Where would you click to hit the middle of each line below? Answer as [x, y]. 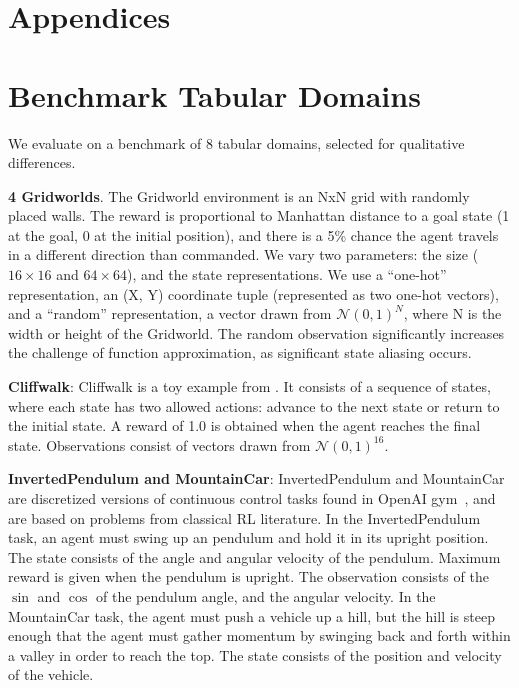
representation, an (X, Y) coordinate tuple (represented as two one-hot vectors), [253, 293]
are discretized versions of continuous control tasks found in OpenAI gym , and [252, 498]
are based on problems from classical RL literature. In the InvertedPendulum [244, 517]
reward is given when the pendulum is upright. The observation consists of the [248, 576]
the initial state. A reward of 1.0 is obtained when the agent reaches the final [244, 425]
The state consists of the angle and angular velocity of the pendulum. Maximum [254, 556]
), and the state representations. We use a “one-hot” [287, 274]
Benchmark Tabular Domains [214, 94]
